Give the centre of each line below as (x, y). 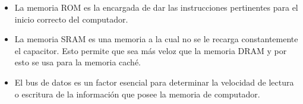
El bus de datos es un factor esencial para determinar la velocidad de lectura (154, 82)
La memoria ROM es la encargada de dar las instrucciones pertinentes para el (156, 7)
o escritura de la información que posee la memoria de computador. (137, 94)
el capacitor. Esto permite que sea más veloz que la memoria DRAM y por (151, 50)
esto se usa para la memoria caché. (78, 62)
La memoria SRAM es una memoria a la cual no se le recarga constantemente (156, 39)
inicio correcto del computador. (71, 19)
